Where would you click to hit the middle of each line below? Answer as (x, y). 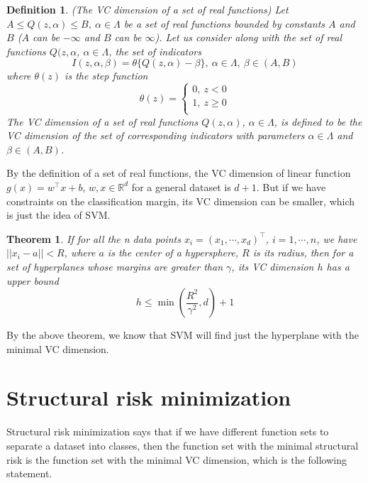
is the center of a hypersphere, (173, 253)
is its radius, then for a (303, 253)
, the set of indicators (155, 51)
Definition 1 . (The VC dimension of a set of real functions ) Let (147, 9)
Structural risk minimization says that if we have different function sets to (168, 432)
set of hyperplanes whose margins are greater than (115, 266)
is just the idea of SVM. (58, 215)
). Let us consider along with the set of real (249, 37)
